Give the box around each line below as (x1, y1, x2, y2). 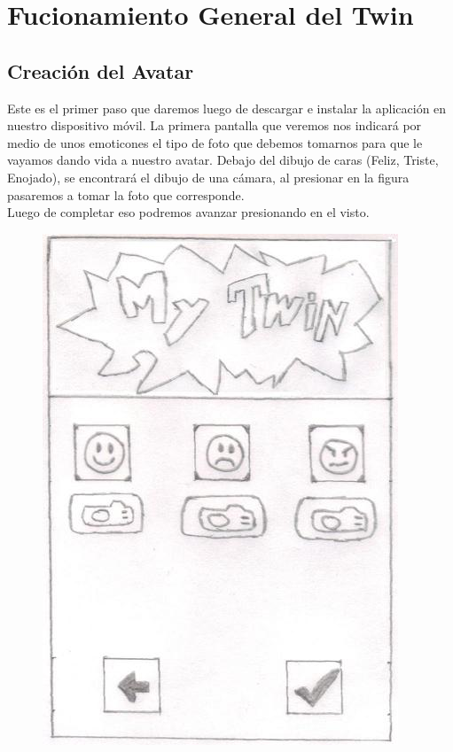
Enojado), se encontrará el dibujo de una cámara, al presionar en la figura (7, 167, 410, 186)
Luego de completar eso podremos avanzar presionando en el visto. (7, 203, 370, 221)
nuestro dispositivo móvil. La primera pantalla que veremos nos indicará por (7, 116, 422, 135)
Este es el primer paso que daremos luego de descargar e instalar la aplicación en (7, 98, 447, 117)
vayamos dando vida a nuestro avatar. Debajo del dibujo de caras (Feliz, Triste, (7, 151, 439, 169)
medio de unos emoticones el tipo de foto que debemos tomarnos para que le (7, 133, 423, 151)
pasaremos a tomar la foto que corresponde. (7, 185, 245, 204)
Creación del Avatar (7, 57, 194, 84)
